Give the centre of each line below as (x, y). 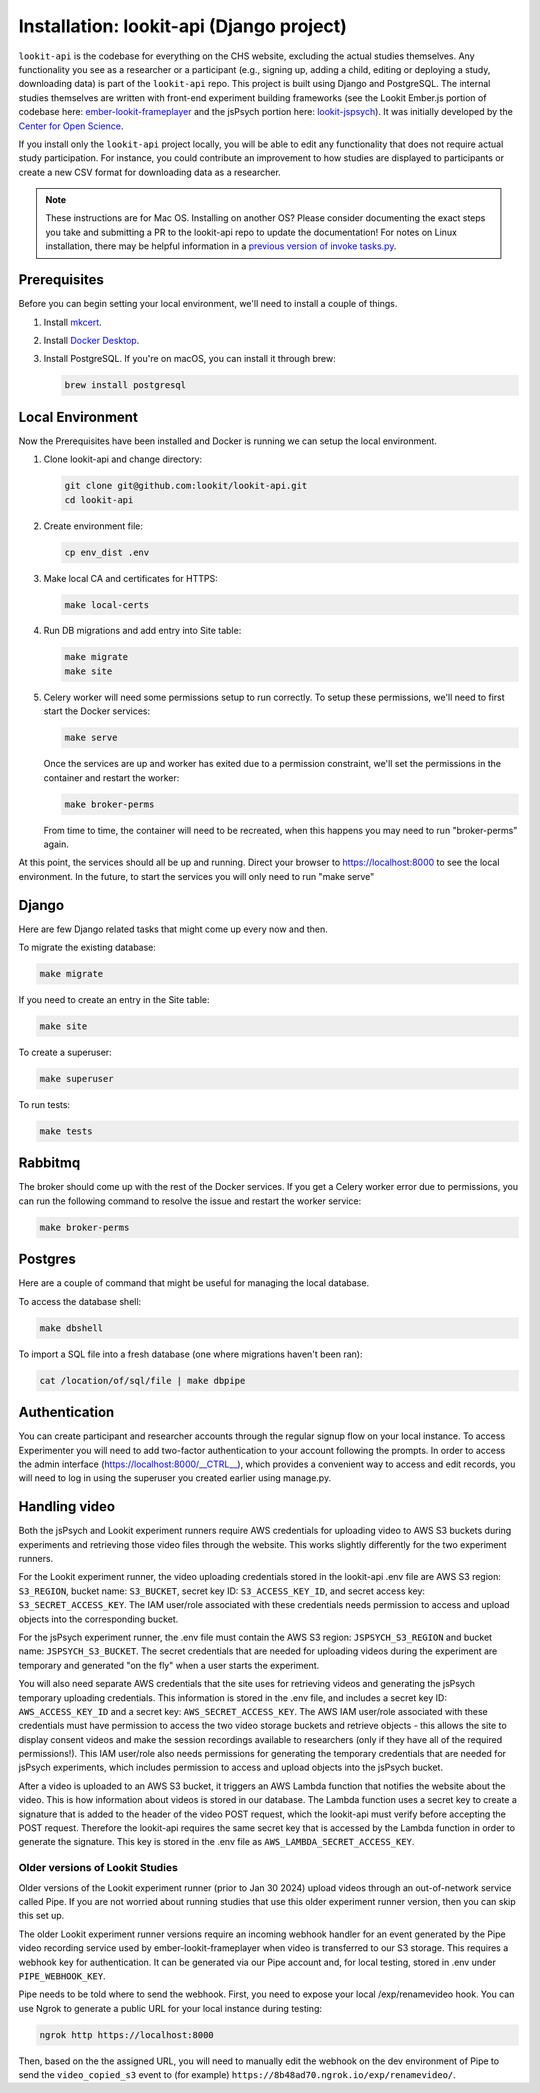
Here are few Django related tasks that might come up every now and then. (173, 929)
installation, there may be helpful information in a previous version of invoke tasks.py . (221, 246)
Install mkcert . (72, 322)
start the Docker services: (96, 711)
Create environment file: (93, 526)
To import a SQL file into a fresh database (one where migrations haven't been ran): (190, 1354)
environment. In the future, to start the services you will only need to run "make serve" (196, 876)
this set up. (41, 1916)
